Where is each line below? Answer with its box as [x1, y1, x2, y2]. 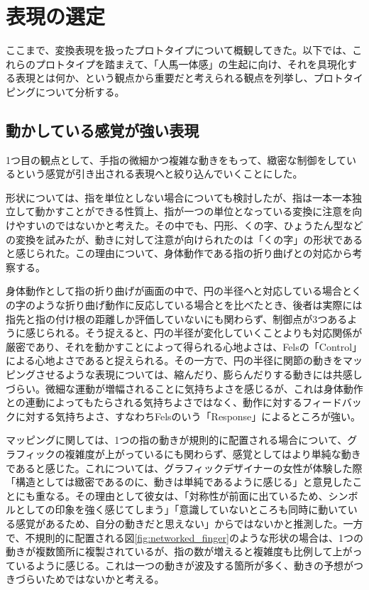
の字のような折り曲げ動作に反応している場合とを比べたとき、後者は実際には [6, 297, 363, 312]
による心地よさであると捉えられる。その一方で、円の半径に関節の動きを [6, 353, 343, 368]
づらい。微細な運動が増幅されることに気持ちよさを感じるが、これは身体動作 [6, 381, 363, 395]
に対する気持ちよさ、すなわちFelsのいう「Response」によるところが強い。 [15, 408, 360, 423]
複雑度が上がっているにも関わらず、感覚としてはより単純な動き [65, 446, 361, 461]
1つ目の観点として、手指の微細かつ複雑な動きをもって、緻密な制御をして [6, 152, 347, 167]
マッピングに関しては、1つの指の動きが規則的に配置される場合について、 [6, 432, 348, 447]
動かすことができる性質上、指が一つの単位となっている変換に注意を [35, 204, 353, 219]
